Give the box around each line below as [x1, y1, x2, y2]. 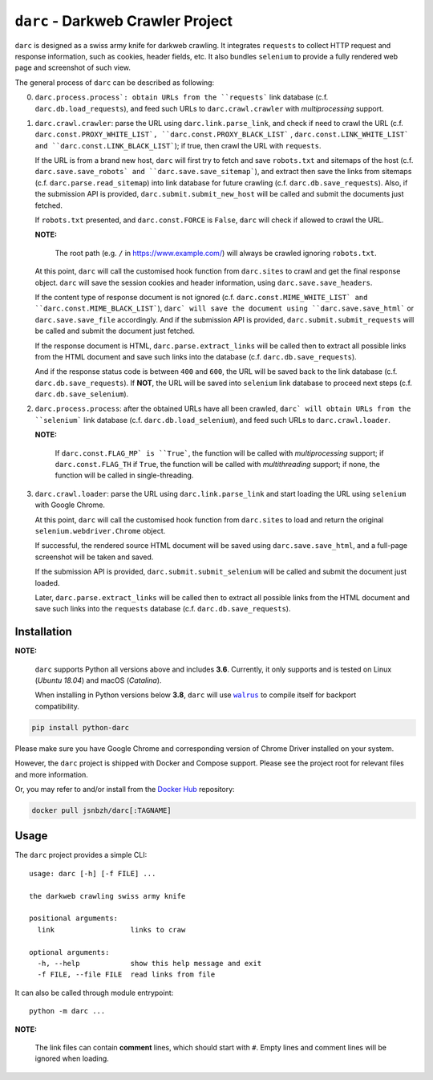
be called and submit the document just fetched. [34, 326, 196, 336]
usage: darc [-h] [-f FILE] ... [29, 869, 156, 878]
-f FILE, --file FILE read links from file [37, 970, 216, 979]
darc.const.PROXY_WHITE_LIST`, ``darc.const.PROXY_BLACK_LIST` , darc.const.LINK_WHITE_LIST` [34, 129, 409, 140]
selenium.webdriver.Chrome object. [34, 526, 166, 535]
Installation [14, 625, 72, 639]
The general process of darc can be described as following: [14, 77, 215, 87]
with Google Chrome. [34, 500, 106, 510]
